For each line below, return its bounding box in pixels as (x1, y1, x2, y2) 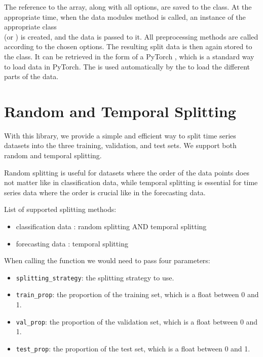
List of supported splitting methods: (4, 204, 117, 215)
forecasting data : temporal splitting (16, 238, 128, 248)
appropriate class (4, 21, 57, 32)
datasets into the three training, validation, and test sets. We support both (4, 140, 237, 151)
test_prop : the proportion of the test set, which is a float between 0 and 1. (16, 343, 250, 353)
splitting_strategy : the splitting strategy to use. (16, 272, 174, 282)
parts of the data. (4, 71, 59, 82)
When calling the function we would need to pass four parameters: (4, 255, 210, 266)
